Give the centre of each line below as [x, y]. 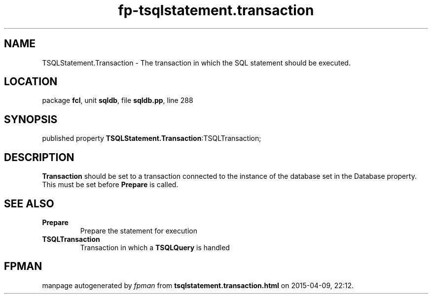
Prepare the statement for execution [139, 231]
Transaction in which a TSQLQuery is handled [155, 247]
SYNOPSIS [31, 119]
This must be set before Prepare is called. [110, 185]
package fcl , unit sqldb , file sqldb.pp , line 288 [118, 100]
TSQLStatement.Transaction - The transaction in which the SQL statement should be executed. [196, 63]
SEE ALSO [29, 203]
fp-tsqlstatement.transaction [216, 10]
